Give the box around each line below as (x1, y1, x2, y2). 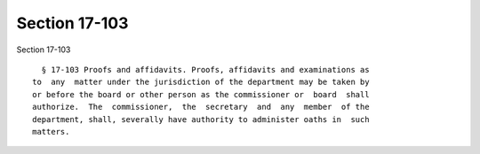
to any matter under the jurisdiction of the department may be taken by (32, 77, 370, 88)
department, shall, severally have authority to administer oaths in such (32, 114, 370, 124)
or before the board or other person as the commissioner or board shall (32, 89, 370, 99)
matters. (32, 127, 70, 136)
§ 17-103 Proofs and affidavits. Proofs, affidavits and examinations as (41, 65, 370, 74)
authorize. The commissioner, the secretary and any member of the (32, 102, 370, 112)
